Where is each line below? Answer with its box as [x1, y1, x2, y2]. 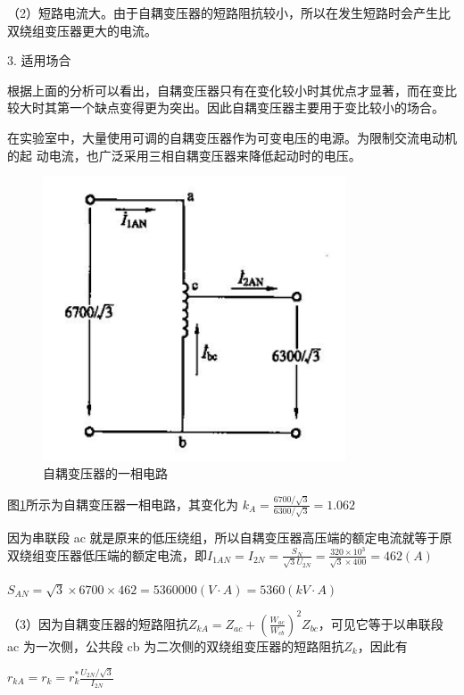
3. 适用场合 [7, 51, 71, 70]
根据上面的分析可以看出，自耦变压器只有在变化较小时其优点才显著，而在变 [7, 80, 444, 99]
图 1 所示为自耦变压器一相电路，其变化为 [7, 494, 238, 513]
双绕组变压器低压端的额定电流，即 [7, 545, 207, 564]
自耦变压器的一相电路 [43, 464, 168, 483]
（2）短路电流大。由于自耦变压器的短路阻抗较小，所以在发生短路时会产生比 [7, 4, 451, 21]
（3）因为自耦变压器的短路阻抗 [7, 614, 188, 633]
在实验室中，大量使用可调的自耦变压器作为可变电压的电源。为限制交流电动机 [7, 128, 457, 146]
